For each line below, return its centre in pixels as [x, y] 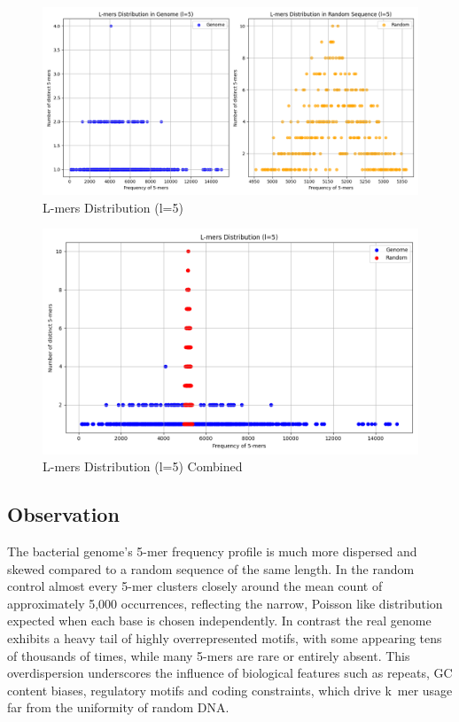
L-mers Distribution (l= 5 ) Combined [143, 466]
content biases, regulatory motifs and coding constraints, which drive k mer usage [230, 690]
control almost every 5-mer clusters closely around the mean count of [195, 586]
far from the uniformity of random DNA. [118, 707]
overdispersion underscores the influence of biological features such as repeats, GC [230, 673]
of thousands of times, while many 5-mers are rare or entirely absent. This [209, 655]
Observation [63, 514]
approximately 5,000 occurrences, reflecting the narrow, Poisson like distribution [225, 603]
